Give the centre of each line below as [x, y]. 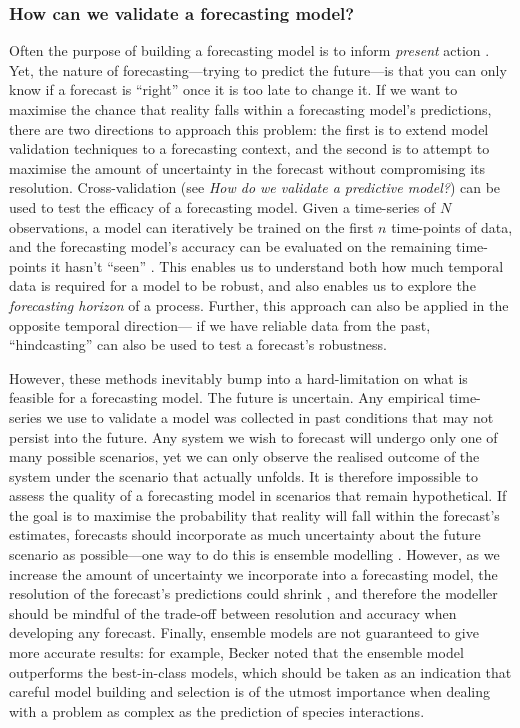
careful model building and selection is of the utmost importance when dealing [249, 691]
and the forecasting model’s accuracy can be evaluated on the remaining [230, 246]
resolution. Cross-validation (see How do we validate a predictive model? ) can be [255, 187]
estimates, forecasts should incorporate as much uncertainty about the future [245, 534]
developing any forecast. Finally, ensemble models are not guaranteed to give [244, 632]
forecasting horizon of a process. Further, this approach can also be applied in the [259, 304]
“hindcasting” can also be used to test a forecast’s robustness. [198, 344]
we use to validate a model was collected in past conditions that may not [270, 416]
